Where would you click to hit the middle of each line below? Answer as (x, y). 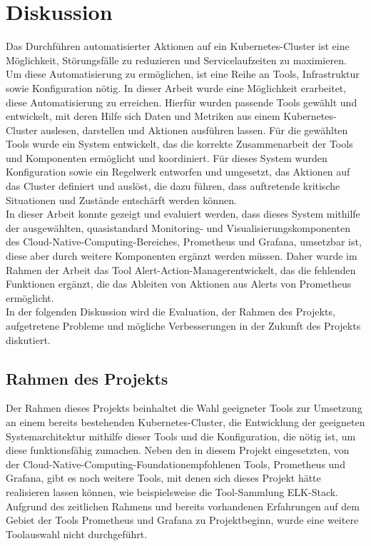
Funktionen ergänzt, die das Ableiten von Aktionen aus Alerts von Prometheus (179, 284)
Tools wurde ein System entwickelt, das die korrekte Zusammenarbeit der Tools (179, 144)
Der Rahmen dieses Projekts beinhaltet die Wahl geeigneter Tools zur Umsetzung (184, 408)
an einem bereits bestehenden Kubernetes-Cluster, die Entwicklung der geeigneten (185, 421)
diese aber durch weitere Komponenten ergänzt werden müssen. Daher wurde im (182, 256)
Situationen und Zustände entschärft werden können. (121, 199)
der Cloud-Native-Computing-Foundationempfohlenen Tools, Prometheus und (176, 464)
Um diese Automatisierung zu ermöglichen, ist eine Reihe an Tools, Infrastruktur (183, 74)
